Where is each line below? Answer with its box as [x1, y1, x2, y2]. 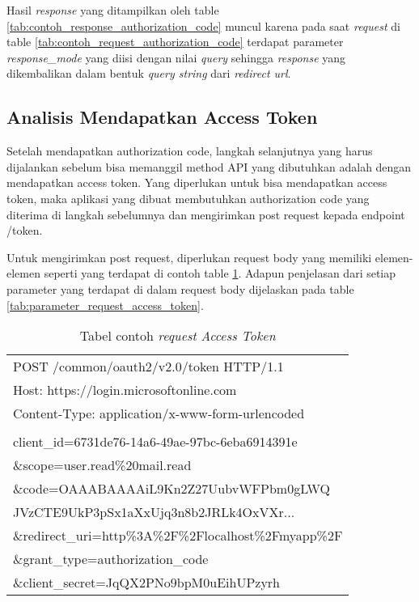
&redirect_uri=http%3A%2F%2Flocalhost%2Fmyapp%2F [13, 526, 343, 545]
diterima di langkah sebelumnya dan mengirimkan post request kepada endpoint [6, 206, 405, 223]
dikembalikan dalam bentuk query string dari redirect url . [6, 65, 291, 82]
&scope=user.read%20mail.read [13, 456, 192, 475]
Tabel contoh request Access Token [79, 326, 276, 346]
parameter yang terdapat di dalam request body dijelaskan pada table [6, 280, 354, 297]
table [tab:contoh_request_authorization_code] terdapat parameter [6, 33, 344, 50]
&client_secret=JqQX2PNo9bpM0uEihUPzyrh [13, 573, 281, 592]
